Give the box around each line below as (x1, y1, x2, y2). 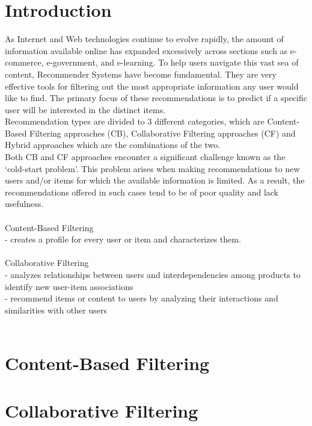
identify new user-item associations (5, 280, 133, 292)
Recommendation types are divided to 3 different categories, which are (5, 115, 265, 128)
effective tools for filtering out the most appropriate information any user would (5, 79, 299, 92)
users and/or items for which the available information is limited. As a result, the (5, 174, 305, 187)
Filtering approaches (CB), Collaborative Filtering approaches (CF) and (29, 126, 296, 139)
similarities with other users (5, 303, 107, 316)
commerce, (5, 56, 44, 69)
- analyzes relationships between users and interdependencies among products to (5, 268, 301, 280)
